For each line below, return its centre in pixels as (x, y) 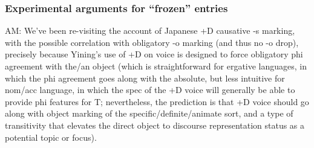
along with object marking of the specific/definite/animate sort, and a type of (149, 113)
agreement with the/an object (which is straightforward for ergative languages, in (156, 66)
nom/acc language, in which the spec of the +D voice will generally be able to (150, 90)
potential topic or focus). (51, 137)
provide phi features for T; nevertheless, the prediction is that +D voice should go (157, 101)
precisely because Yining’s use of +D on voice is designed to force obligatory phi (154, 54)
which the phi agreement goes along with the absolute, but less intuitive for (145, 78)
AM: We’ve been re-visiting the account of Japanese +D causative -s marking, (150, 31)
